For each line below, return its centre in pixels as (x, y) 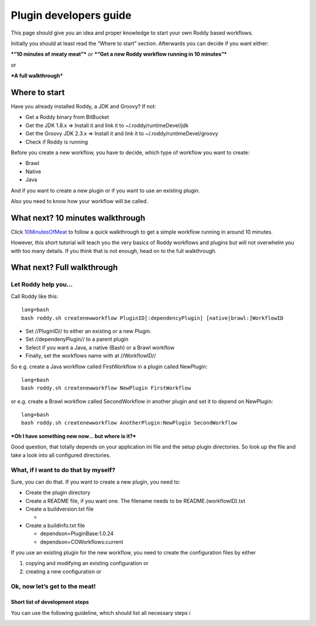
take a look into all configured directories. (61, 455)
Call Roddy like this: (35, 296)
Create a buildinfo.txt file (55, 525)
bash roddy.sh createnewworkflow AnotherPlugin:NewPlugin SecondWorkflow (129, 423)
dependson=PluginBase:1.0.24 (77, 533)
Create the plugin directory (58, 492)
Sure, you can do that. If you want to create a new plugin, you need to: (96, 482)
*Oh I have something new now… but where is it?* (74, 436)
